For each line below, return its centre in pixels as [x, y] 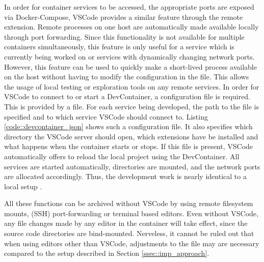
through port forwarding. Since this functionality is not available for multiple [124, 36]
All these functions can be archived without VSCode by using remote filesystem [129, 203]
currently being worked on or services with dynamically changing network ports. [129, 56]
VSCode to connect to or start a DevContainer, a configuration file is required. [127, 96]
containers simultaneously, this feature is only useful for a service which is [119, 47]
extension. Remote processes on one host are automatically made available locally [131, 27]
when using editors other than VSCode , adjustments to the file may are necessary [132, 243]
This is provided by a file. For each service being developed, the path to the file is [131, 106]
